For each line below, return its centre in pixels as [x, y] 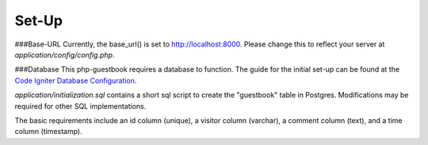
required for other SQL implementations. [80, 106]
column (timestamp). [48, 132]
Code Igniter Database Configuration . [76, 80]
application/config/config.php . [65, 54]
